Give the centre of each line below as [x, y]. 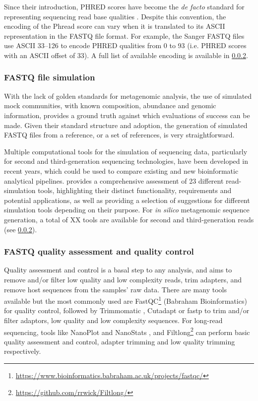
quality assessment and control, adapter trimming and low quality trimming [120, 341]
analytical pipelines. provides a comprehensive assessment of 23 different [114, 180]
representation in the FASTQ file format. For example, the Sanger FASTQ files [124, 35]
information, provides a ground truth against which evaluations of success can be [127, 115]
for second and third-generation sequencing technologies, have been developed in [126, 161]
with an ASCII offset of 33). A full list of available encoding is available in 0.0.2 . [126, 55]
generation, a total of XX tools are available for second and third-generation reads [129, 219]
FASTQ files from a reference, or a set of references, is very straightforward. [119, 135]
